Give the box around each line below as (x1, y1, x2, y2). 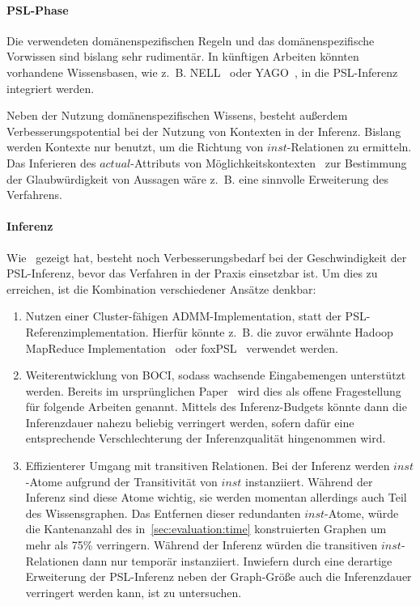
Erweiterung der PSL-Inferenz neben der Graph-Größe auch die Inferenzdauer (25, 568, 412, 585)
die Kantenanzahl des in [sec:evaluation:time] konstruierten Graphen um (25, 520, 387, 537)
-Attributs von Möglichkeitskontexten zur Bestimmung (130, 154, 407, 171)
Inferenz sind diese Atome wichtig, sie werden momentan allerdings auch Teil (25, 489, 407, 506)
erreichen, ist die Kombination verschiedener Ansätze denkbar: (6, 280, 316, 297)
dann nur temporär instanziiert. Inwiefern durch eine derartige (82, 552, 392, 569)
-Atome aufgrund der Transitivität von (25, 473, 218, 489)
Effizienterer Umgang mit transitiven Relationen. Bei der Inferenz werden (25, 457, 390, 474)
